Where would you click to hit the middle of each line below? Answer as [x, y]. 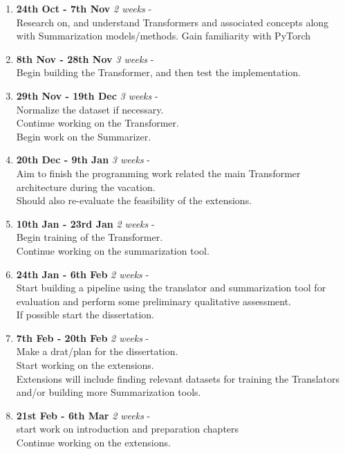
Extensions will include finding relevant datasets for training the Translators [178, 378]
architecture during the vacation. [86, 187]
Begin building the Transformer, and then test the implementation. [158, 72]
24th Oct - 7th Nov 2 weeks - [84, 8]
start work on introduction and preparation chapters [128, 429]
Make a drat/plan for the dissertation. [97, 351]
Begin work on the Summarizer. [84, 136]
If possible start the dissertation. [85, 315]
